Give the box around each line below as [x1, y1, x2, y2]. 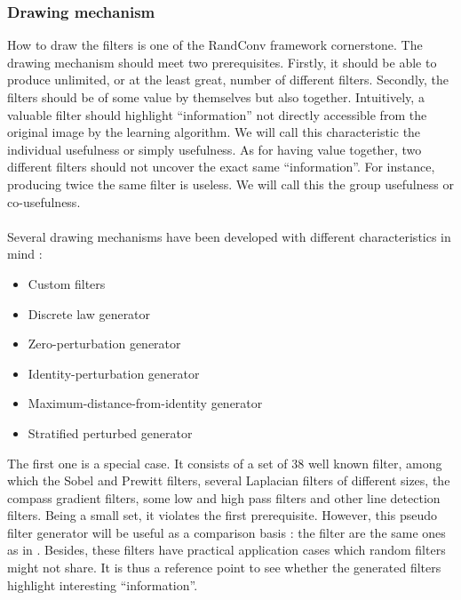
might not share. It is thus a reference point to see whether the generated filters [7, 558, 441, 577]
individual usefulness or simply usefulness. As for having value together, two [7, 140, 422, 158]
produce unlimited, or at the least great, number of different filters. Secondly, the [7, 70, 449, 89]
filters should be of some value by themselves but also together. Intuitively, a [7, 88, 425, 106]
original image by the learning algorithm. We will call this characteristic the [7, 123, 421, 141]
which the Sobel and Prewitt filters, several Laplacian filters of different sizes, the [7, 471, 450, 490]
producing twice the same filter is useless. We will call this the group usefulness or [7, 174, 454, 193]
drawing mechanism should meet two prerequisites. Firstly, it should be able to [7, 52, 437, 71]
